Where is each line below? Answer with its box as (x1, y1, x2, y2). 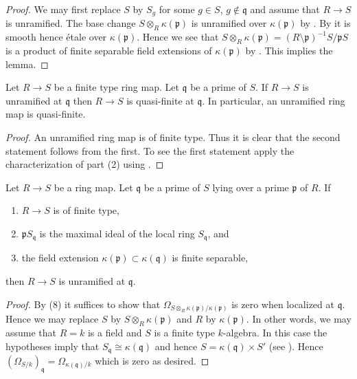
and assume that (250, 2, 320, 16)
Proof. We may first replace (5, 2, 121, 16)
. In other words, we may (246, 312, 352, 326)
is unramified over (191, 16, 267, 30)
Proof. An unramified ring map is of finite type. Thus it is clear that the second (5, 130, 341, 144)
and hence (154, 338, 198, 353)
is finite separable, (172, 250, 249, 265)
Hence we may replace (5, 312, 99, 326)
